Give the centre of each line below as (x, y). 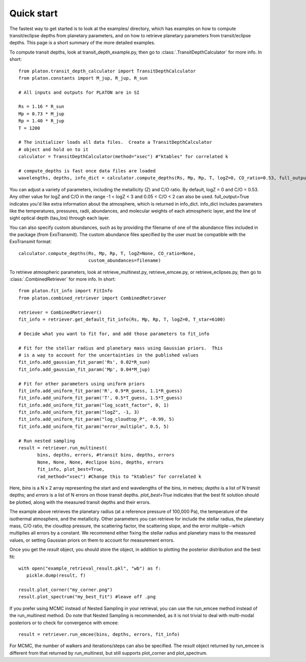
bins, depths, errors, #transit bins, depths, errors (106, 455)
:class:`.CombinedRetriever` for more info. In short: (62, 279)
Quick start (34, 13)
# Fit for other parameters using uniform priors (82, 384)
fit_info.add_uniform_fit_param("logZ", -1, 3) (79, 412)
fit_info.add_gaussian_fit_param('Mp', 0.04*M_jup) (84, 369)
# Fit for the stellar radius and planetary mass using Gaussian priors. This (121, 348)
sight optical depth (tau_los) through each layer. (60, 218)
